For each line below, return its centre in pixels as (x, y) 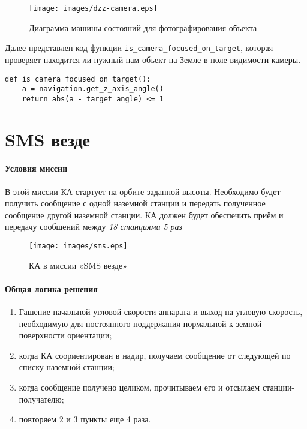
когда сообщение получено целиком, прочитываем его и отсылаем (139, 387)
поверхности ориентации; (65, 335)
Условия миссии (36, 168)
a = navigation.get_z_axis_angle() (93, 89)
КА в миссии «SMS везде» (78, 265)
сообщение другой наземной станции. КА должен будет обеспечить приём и (144, 214)
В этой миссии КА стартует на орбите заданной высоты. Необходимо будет (143, 191)
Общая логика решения (51, 288)
